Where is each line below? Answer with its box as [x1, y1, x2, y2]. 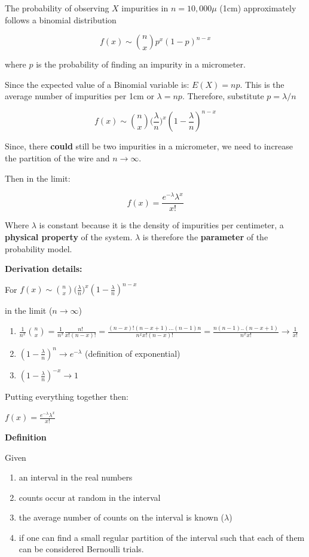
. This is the [240, 78, 284, 90]
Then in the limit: [5, 172, 71, 184]
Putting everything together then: [5, 390, 129, 403]
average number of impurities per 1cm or [5, 90, 154, 102]
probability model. [5, 242, 72, 255]
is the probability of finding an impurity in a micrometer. [36, 58, 246, 71]
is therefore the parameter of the [142, 230, 268, 243]
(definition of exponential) [85, 347, 180, 359]
